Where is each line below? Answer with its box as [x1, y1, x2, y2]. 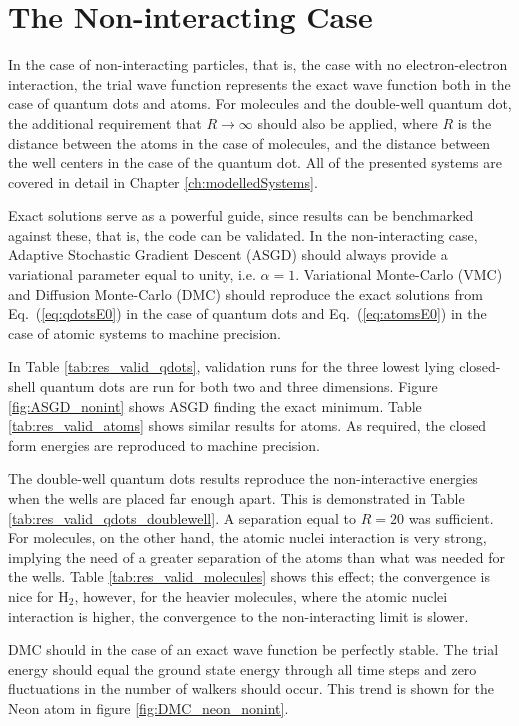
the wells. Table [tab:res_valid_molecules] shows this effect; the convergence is [8, 566, 490, 587]
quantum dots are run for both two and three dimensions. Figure [39, 376, 438, 397]
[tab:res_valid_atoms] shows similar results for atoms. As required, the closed [8, 415, 487, 436]
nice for [8, 585, 54, 606]
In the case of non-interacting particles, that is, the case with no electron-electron [8, 54, 508, 75]
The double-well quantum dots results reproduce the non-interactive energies [8, 468, 478, 489]
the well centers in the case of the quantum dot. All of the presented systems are [8, 152, 503, 173]
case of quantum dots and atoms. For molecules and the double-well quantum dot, [8, 93, 512, 114]
